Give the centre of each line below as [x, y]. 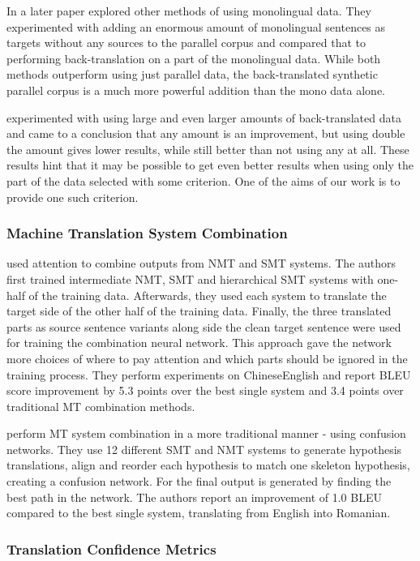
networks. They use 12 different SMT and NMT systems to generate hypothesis [204, 449]
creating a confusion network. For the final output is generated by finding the [199, 481]
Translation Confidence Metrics [111, 548]
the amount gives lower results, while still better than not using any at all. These [208, 149]
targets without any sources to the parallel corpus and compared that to [186, 43]
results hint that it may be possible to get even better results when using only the [210, 165]
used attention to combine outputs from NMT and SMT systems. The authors [201, 263]
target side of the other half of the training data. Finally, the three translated [199, 311]
